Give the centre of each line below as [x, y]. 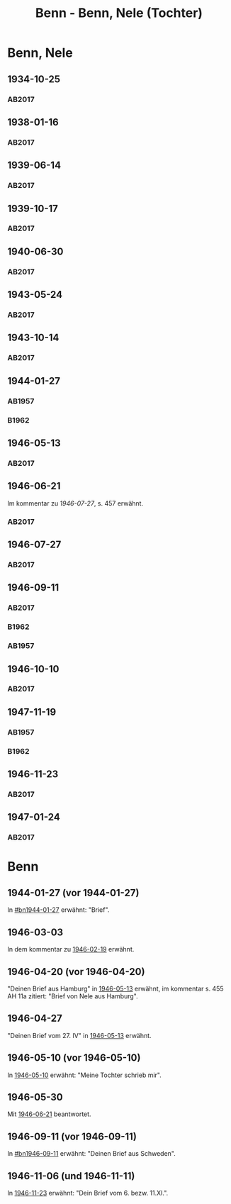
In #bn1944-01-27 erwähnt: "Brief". [58, 910]
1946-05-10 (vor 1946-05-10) [74, 1058]
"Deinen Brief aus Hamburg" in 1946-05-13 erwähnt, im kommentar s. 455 [116, 988]
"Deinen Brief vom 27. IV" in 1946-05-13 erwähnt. [79, 1035]
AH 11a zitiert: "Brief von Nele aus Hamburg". [73, 996]
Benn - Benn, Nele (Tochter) [119, 13]
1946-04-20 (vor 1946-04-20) [76, 972]
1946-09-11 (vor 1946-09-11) [72, 1136]
